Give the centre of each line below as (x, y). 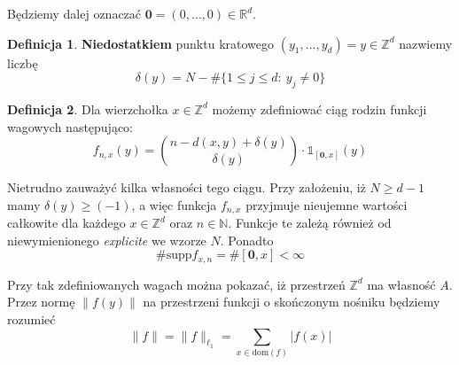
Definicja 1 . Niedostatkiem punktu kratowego (141, 43)
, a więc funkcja (174, 204)
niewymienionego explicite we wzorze (107, 240)
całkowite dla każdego (66, 223)
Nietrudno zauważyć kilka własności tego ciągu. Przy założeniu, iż (187, 187)
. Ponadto (247, 240)
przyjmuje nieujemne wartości (327, 204)
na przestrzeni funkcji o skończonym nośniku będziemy (292, 302)
